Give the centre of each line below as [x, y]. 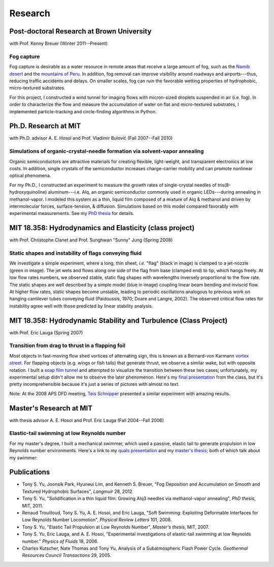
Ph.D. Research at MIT [45, 126]
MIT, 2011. [32, 506]
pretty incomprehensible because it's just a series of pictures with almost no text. [94, 384]
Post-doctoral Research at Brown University [80, 31]
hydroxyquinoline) [28, 192]
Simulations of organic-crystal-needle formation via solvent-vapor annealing [107, 151]
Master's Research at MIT [51, 408]
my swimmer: [24, 458]
